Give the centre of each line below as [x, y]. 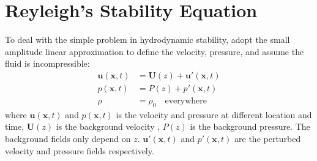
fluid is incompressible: [47, 63]
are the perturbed [268, 138]
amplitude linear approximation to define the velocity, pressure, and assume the [155, 51]
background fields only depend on [68, 138]
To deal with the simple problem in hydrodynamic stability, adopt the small [147, 39]
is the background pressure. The [250, 126]
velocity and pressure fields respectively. [80, 150]
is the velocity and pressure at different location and [214, 114]
